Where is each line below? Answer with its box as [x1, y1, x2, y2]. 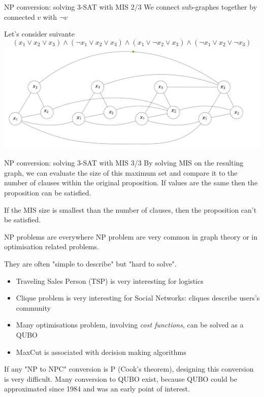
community [16, 302, 51, 313]
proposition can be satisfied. [4, 187, 91, 197]
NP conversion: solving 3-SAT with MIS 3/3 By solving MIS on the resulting [4, 157, 244, 168]
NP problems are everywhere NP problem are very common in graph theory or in [4, 231, 258, 242]
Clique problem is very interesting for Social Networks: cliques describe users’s [16, 292, 260, 303]
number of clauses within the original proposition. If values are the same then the [4, 177, 258, 188]
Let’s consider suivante [4, 28, 75, 39]
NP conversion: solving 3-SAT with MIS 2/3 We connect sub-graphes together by [4, 2, 257, 12]
